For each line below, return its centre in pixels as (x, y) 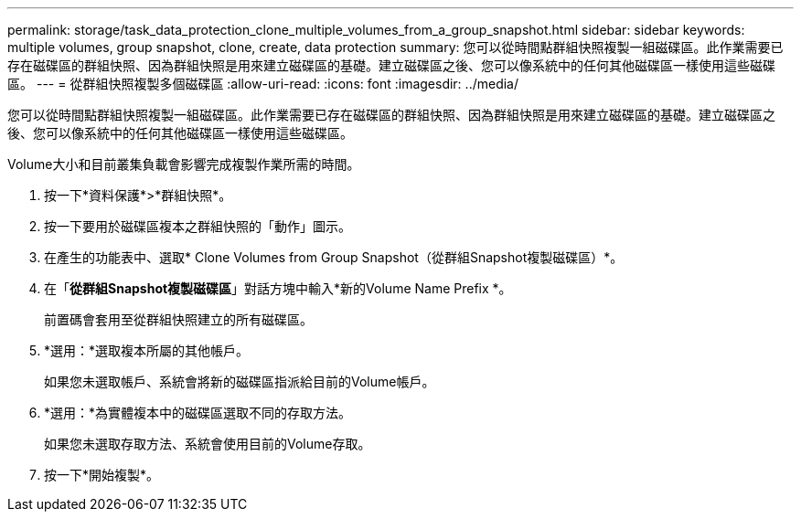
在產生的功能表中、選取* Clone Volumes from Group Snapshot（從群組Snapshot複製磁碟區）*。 (334, 257)
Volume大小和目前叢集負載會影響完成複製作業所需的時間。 (184, 164)
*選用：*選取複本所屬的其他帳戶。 (147, 350)
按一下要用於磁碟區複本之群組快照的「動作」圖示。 (198, 226)
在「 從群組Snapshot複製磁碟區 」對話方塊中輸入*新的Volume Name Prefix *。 (278, 288)
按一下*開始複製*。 (102, 475)
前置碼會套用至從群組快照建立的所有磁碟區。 (178, 319)
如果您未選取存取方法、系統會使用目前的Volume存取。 (208, 444)
